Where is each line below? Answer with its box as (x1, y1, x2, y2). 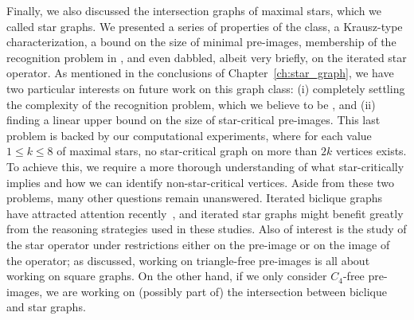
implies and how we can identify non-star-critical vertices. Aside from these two (6, 174, 394, 190)
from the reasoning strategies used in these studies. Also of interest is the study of (6, 220, 407, 237)
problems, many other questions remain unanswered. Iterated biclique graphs (6, 189, 382, 206)
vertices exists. (335, 142, 407, 159)
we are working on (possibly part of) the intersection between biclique (45, 283, 388, 299)
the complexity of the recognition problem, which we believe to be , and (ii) (6, 96, 376, 112)
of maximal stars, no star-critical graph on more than (57, 142, 318, 159)
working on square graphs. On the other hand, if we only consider (6, 267, 327, 284)
